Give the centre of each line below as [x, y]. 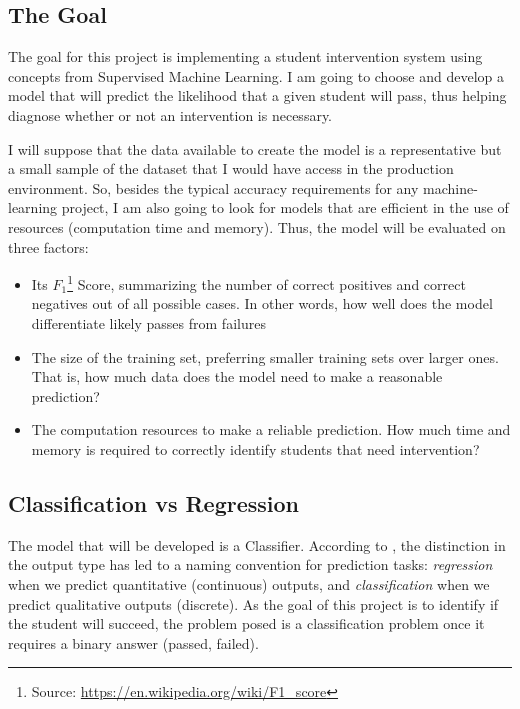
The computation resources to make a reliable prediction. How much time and [271, 429]
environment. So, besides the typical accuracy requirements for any [213, 187]
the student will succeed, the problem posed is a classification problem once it [246, 623]
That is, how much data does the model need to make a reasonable [237, 376]
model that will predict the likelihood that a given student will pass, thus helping [257, 95]
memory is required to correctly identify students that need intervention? [255, 448]
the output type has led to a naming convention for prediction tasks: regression [250, 564]
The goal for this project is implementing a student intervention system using [245, 56]
